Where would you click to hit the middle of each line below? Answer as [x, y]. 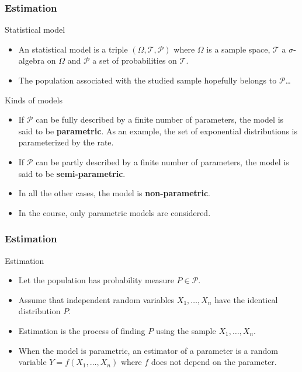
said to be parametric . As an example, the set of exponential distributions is [158, 131]
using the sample [186, 330]
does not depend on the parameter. [214, 362]
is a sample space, [238, 49]
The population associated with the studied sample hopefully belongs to [147, 80]
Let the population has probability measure [96, 280]
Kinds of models [34, 100]
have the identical [246, 299]
